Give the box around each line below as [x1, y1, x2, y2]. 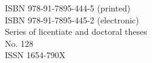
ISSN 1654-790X [5, 49, 65, 61]
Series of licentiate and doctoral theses [5, 25, 147, 38]
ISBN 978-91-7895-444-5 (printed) [5, 2, 131, 14]
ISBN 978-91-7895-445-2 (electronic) [5, 13, 139, 26]
